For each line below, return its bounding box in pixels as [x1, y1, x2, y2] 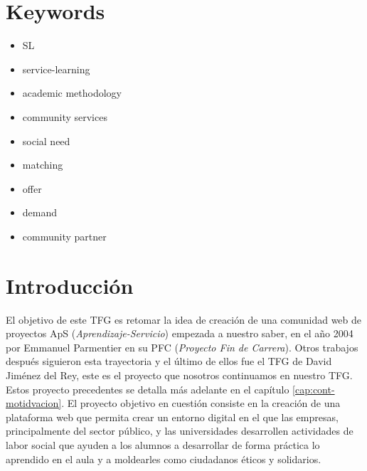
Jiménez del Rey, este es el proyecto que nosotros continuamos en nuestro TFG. [6, 367, 353, 382]
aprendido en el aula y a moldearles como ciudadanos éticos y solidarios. [6, 451, 321, 466]
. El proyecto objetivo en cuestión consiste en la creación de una [61, 396, 341, 411]
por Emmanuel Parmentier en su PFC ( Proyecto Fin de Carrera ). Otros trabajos [6, 339, 358, 354]
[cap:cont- [292, 381, 335, 396]
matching [22, 157, 63, 172]
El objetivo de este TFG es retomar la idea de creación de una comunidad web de [6, 312, 362, 327]
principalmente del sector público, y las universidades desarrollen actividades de [6, 423, 353, 438]
